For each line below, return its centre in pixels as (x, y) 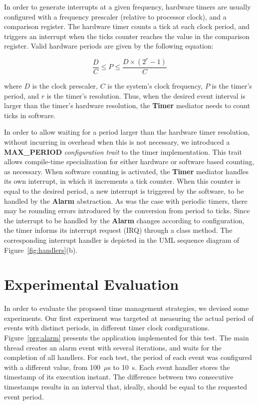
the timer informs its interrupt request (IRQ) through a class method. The (118, 230)
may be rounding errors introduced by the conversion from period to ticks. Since (127, 211)
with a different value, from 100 (52, 367)
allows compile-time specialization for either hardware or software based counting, (129, 161)
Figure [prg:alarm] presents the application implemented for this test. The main (127, 337)
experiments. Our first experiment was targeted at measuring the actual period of (129, 318)
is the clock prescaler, (65, 86)
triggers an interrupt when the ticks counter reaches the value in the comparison (127, 36)
